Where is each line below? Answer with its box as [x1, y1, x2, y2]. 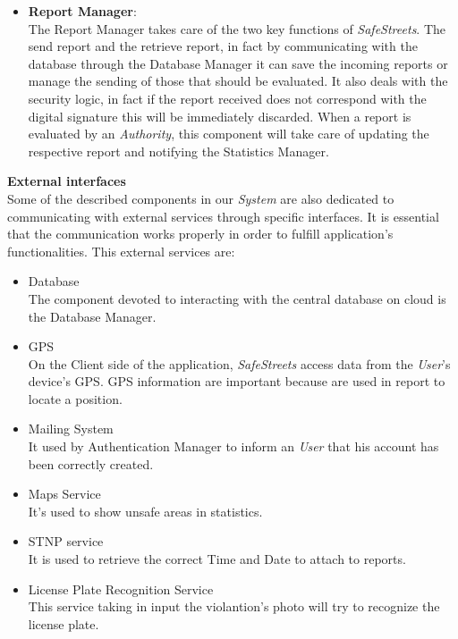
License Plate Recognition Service [28, 579, 214, 598]
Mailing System [28, 419, 114, 438]
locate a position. [28, 389, 123, 408]
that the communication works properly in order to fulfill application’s [7, 224, 394, 243]
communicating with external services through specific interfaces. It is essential [7, 206, 439, 225]
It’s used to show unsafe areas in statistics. [28, 501, 263, 520]
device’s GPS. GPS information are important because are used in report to [28, 372, 445, 391]
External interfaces [7, 172, 126, 190]
